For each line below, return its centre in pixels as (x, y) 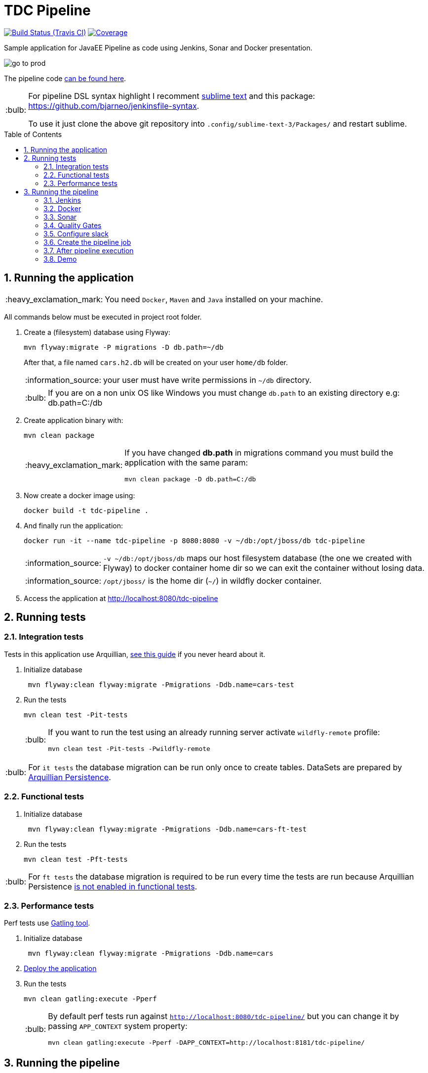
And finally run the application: (73, 525)
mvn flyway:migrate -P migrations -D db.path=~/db (124, 347)
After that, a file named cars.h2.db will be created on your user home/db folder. (156, 362)
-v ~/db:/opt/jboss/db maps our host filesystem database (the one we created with (258, 558)
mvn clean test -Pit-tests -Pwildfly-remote (129, 748)
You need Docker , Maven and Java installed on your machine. (214, 299)
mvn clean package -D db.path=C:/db (190, 479)
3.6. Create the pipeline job (87, 242)
